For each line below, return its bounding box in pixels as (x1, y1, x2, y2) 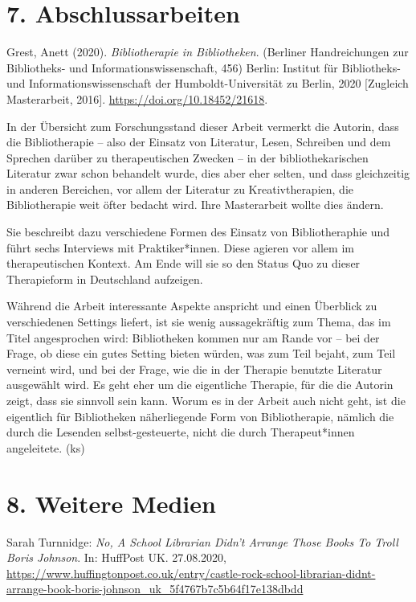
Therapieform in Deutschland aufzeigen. (6, 270, 203, 287)
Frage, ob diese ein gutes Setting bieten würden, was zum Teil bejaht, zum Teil (6, 345, 396, 362)
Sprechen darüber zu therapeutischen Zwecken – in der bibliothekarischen (6, 149, 369, 166)
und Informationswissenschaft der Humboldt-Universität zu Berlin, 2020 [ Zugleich (6, 75, 409, 92)
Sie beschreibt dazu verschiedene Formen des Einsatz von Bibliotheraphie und (6, 223, 390, 240)
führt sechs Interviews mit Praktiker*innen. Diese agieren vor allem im (6, 239, 354, 256)
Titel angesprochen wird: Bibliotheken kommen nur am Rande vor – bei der (6, 329, 380, 346)
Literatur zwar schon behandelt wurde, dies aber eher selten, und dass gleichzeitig (6, 165, 410, 182)
